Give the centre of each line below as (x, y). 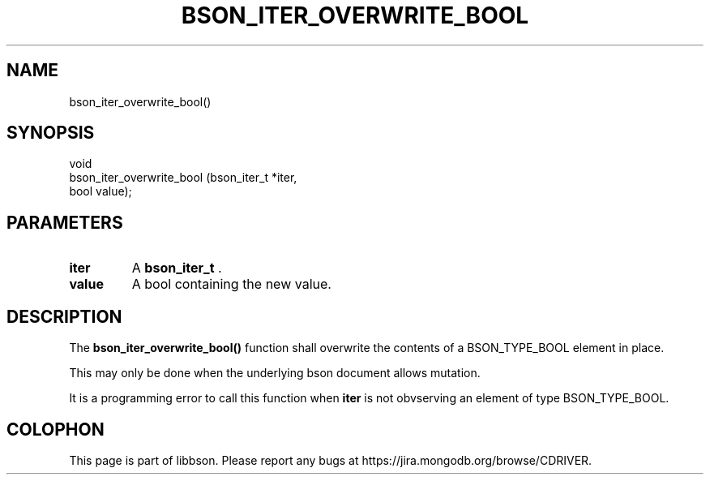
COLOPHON (56, 429)
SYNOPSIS (51, 133)
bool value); (101, 191)
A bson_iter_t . (177, 268)
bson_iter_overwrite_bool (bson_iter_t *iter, (183, 178)
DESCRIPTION (64, 316)
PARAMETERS (65, 222)
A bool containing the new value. (231, 284)
